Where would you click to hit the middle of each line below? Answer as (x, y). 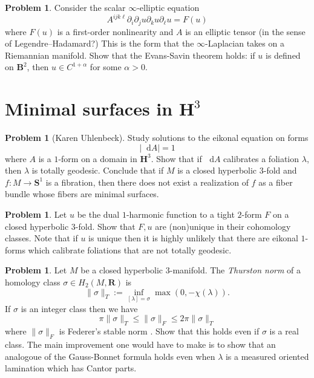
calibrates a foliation (261, 158)
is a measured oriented (267, 356)
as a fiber (276, 182)
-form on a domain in (98, 158)
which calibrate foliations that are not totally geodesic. (130, 249)
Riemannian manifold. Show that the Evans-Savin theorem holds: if (130, 55)
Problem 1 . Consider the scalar (65, 7)
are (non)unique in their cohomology (223, 226)
